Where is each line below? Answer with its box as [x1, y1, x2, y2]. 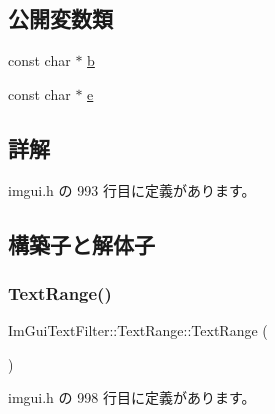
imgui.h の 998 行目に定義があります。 [8, 387, 256, 408]
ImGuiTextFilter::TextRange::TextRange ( [8, 320, 268, 341]
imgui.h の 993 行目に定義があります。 [8, 179, 256, 200]
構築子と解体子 [8, 228, 155, 259]
